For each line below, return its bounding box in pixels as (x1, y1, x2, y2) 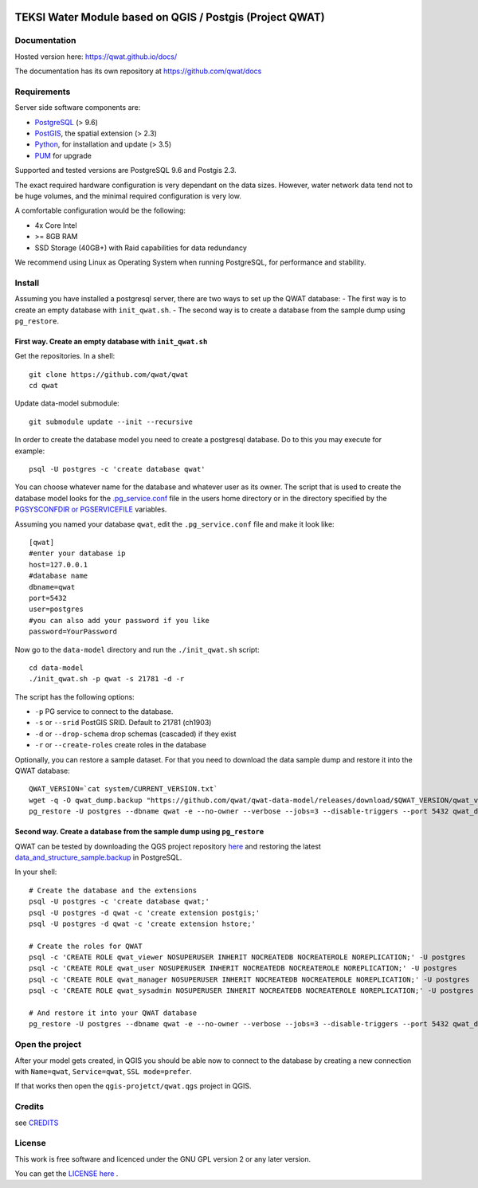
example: (14, 446, 45, 456)
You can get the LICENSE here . (14, 1169, 119, 1178)
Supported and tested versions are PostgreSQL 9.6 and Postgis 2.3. (14, 166, 237, 175)
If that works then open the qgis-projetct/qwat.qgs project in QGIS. (14, 1081, 252, 1091)
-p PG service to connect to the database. (34, 707, 174, 716)
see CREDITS (14, 1118, 59, 1127)
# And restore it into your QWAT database (29, 1009, 198, 1017)
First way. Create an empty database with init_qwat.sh (14, 336, 208, 346)
